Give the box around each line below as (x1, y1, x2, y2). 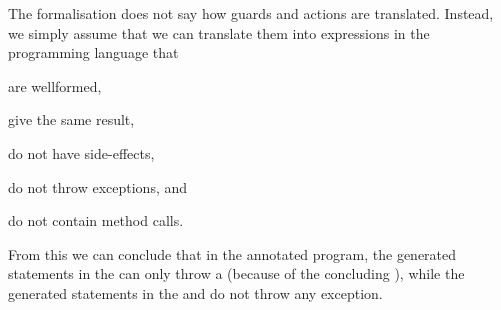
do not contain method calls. (8, 210, 184, 231)
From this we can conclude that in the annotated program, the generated (8, 243, 457, 264)
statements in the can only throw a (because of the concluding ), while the (8, 263, 465, 284)
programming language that (8, 42, 179, 63)
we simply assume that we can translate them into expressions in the (8, 22, 430, 43)
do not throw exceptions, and (8, 176, 188, 197)
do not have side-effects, (8, 142, 155, 163)
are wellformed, (8, 75, 102, 96)
